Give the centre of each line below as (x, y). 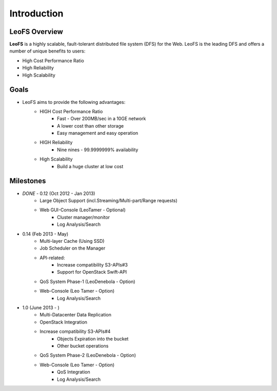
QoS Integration (74, 372)
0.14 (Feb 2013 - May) (45, 234)
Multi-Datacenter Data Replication (76, 315)
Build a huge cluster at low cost (90, 166)
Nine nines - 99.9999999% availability (98, 150)
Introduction (36, 13)
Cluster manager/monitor (84, 217)
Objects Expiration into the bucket (93, 339)
